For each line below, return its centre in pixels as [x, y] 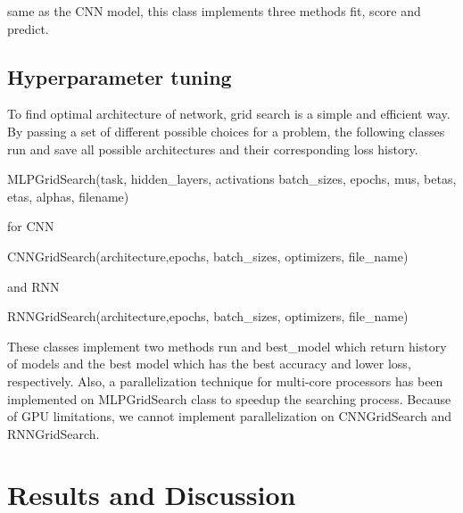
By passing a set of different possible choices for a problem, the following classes [226, 131]
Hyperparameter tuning [120, 76]
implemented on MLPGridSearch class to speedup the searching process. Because [229, 398]
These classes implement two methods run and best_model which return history [227, 346]
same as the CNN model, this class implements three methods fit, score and [214, 11]
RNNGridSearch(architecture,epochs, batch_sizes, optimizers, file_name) [208, 316]
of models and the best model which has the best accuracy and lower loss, [209, 364]
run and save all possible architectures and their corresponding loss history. [213, 149]
